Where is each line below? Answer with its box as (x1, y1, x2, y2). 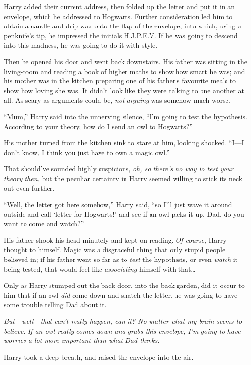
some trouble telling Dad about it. (4, 299, 107, 310)
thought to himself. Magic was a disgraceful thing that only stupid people (4, 244, 226, 255)
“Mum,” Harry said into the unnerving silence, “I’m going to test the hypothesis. (4, 111, 247, 121)
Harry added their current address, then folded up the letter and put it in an (4, 1, 235, 11)
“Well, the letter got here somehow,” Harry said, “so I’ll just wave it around (4, 199, 232, 209)
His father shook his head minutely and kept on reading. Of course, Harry (4, 235, 226, 245)
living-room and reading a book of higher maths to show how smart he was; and (4, 66, 245, 76)
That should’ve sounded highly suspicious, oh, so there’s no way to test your (4, 163, 234, 174)
